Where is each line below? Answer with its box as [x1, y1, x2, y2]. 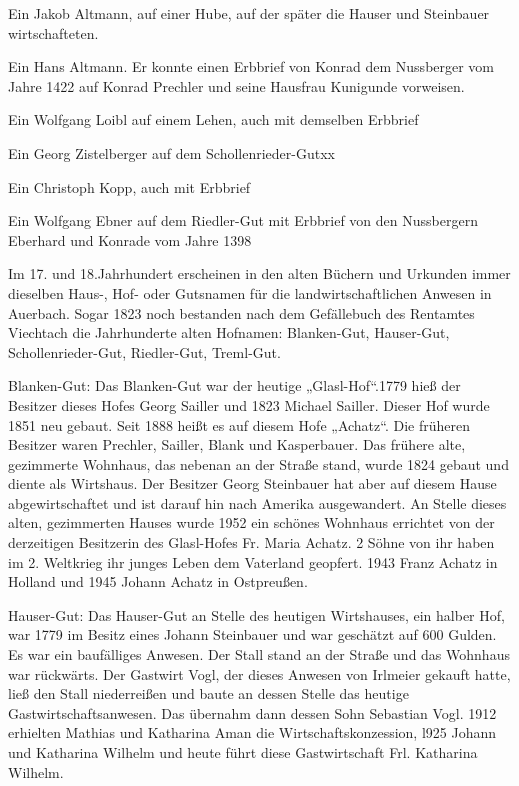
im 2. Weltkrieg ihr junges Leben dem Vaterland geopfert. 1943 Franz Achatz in [8, 551, 498, 572]
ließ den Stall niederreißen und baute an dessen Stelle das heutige [8, 683, 409, 704]
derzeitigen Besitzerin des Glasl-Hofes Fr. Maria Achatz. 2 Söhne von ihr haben [8, 532, 495, 553]
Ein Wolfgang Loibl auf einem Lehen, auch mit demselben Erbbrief [8, 109, 419, 130]
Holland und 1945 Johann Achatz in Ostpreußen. [8, 571, 308, 592]
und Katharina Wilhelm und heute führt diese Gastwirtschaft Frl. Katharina [8, 742, 478, 762]
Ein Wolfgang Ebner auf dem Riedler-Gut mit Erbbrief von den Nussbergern [8, 210, 478, 231]
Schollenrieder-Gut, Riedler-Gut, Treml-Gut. [8, 341, 281, 362]
